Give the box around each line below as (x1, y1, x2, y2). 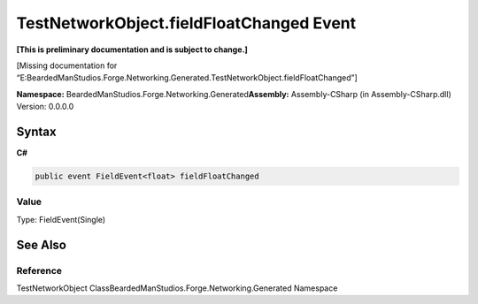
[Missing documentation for (16, 60, 118, 71)
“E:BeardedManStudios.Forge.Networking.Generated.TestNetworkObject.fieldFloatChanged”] (16, 72, 358, 83)
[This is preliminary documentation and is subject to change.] (16, 44, 248, 55)
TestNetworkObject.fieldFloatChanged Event (16, 13, 357, 33)
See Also (16, 237, 66, 252)
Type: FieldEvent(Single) (16, 214, 106, 224)
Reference (16, 264, 62, 277)
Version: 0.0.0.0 (16, 102, 74, 112)
